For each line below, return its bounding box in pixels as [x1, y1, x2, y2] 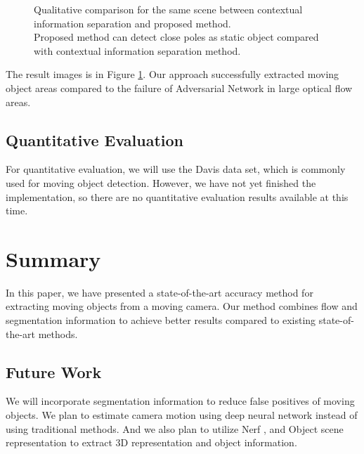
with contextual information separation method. [34, 43, 241, 58]
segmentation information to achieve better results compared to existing [6, 313, 316, 327]
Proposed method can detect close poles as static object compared [34, 30, 319, 44]
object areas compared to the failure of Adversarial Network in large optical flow [6, 80, 353, 95]
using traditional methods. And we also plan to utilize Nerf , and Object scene [6, 421, 344, 436]
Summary [6, 244, 101, 273]
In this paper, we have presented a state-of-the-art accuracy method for [6, 285, 313, 299]
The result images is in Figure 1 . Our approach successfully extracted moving [6, 67, 339, 82]
